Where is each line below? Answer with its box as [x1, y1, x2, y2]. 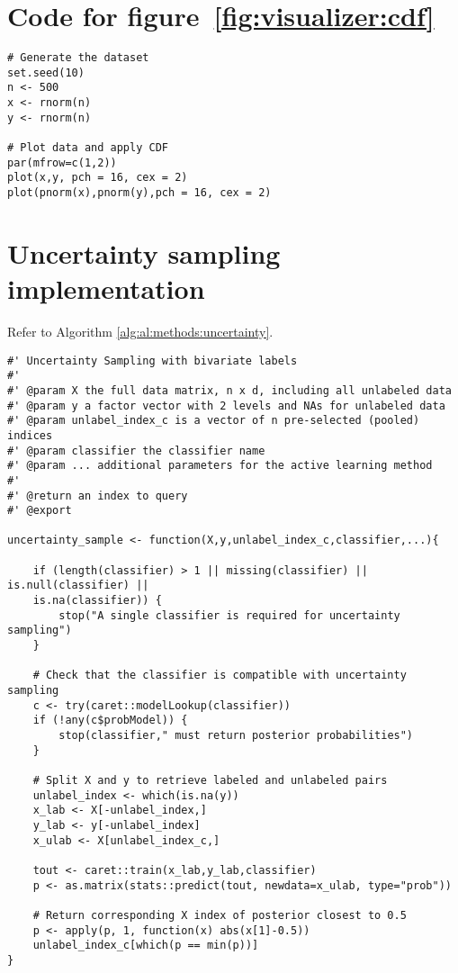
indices [7, 428, 53, 442]
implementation [7, 270, 205, 307]
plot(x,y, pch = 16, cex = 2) [7, 171, 188, 185]
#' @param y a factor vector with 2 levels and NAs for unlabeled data [7, 399, 445, 412]
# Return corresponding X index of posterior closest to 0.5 [32, 908, 407, 922]
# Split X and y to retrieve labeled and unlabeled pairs [32, 773, 388, 787]
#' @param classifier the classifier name [7, 444, 265, 457]
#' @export [7, 504, 72, 518]
